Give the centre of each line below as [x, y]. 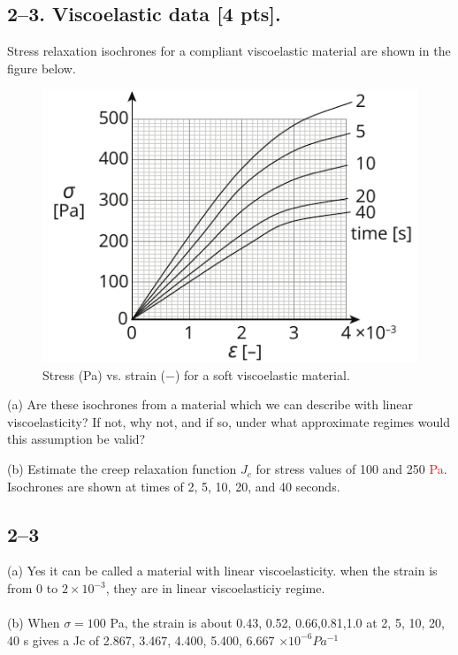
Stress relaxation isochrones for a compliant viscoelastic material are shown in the [229, 51]
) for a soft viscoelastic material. [262, 374]
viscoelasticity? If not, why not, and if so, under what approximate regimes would [229, 421]
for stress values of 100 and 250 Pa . [351, 469]
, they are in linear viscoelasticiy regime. [215, 588]
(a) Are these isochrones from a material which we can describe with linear [210, 404]
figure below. [42, 68]
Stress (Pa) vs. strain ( [104, 374]
